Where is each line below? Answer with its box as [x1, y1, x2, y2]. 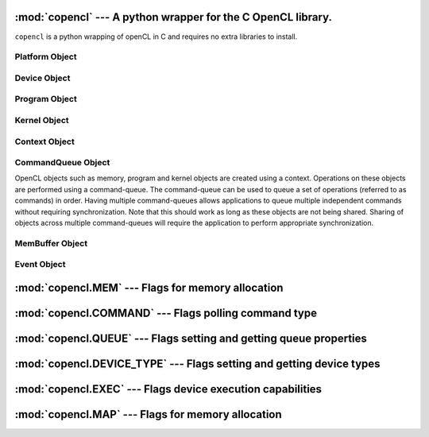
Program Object [14, 94, 77, 105]
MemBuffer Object [14, 238, 87, 249]
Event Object [14, 259, 66, 270]
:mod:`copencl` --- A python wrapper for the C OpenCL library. [14, 10, 333, 24]
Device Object [14, 72, 71, 83]
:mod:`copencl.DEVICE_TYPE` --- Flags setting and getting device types [14, 358, 381, 371]
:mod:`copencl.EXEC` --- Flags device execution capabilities [14, 382, 322, 396]
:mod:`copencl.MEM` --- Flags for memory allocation [14, 280, 284, 294]
